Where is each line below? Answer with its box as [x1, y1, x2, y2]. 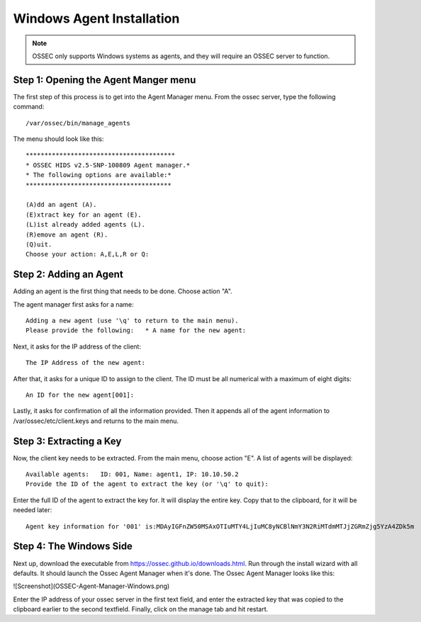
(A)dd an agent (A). [26, 200, 97, 209]
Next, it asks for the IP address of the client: [13, 342, 142, 351]
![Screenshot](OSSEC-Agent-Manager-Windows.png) [13, 582, 170, 591]
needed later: [13, 506, 52, 514]
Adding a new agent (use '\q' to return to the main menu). [26, 317, 239, 324]
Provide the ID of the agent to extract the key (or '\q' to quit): [26, 480, 269, 488]
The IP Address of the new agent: [26, 358, 145, 367]
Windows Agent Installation [13, 11, 180, 26]
